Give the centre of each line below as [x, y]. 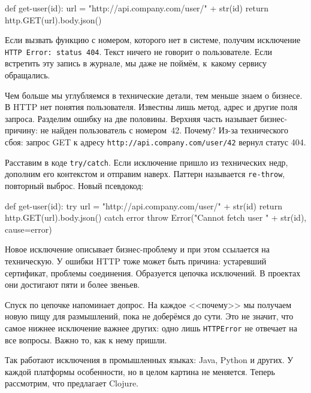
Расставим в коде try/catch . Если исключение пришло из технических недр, [147, 162]
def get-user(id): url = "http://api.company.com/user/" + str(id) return [137, 8]
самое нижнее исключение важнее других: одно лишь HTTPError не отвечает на [151, 327]
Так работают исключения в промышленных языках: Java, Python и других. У [149, 360]
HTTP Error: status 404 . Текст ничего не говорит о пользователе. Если [138, 51]
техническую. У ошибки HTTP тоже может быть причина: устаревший [136, 261]
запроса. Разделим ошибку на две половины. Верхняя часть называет [131, 118]
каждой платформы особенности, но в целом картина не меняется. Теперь [140, 371]
